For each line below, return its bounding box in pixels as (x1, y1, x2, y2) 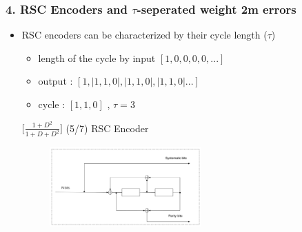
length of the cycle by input (38, 50, 156, 65)
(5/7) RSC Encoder (66, 120, 149, 135)
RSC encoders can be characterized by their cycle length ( (21, 28, 268, 42)
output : (38, 74, 73, 88)
